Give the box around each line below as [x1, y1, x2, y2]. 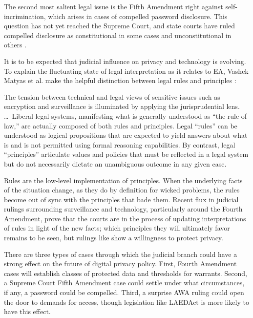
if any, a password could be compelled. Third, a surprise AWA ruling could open [4, 287, 244, 297]
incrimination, [4, 11, 46, 21]
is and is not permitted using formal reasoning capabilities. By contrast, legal [4, 139, 235, 149]
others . [4, 40, 27, 50]
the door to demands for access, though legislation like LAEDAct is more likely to [4, 297, 249, 307]
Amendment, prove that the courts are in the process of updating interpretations [4, 213, 246, 223]
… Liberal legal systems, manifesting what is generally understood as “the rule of [4, 110, 247, 121]
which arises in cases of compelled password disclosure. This [48, 11, 228, 21]
